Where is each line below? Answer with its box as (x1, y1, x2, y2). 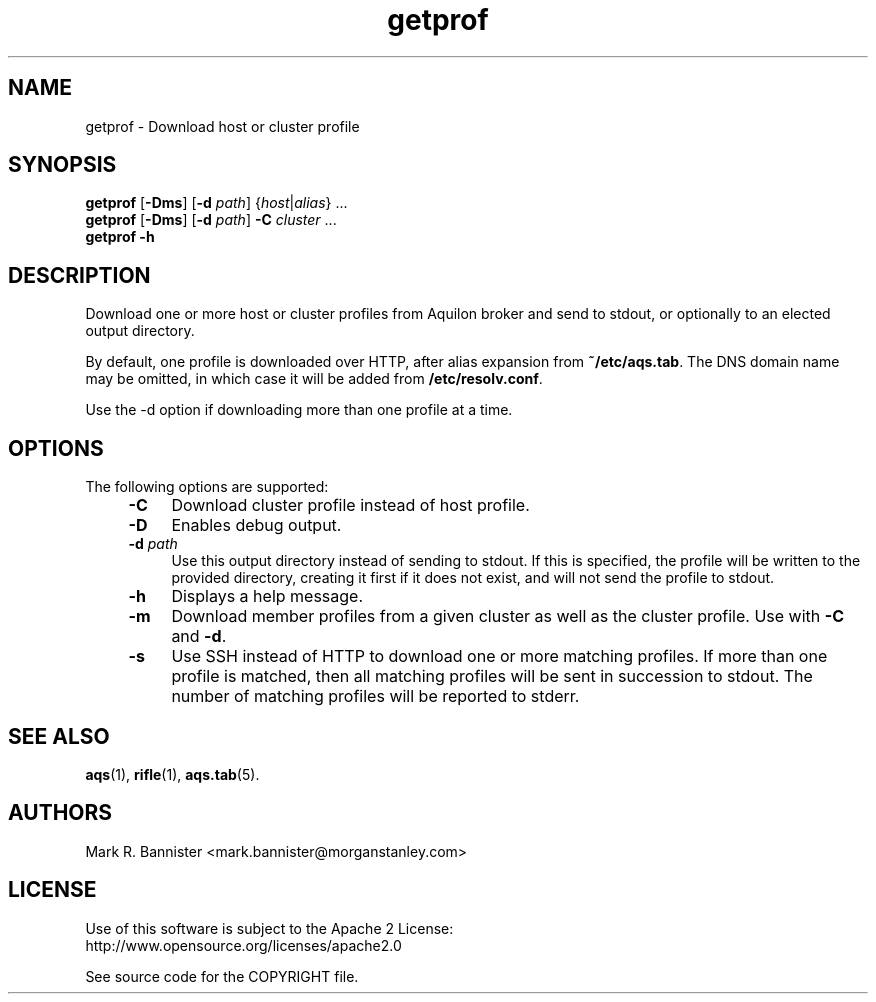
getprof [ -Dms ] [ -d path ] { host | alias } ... (85, 194, 348, 212)
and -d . (171, 626, 227, 647)
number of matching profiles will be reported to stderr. (171, 686, 580, 707)
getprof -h (85, 228, 155, 246)
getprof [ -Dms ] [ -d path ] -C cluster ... (85, 211, 337, 229)
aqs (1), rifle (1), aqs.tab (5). (85, 765, 260, 783)
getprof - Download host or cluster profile (85, 117, 360, 135)
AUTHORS (8, 800, 113, 826)
